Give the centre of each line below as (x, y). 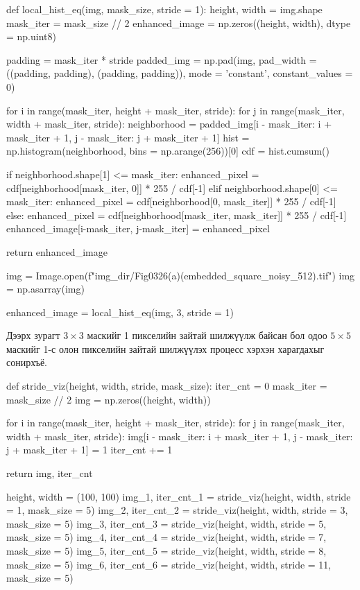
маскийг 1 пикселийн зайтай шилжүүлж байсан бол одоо (207, 335)
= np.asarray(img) (45, 289)
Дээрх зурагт (33, 335)
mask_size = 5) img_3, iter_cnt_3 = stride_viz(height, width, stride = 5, (166, 523)
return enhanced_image (57, 251)
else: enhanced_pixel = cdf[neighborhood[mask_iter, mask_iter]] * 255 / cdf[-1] (177, 215)
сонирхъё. (27, 362)
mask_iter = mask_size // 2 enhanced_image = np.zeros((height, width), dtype (179, 23)
